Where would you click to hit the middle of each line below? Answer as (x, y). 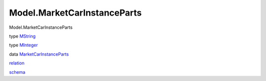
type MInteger (23, 45)
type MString (22, 36)
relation (17, 63)
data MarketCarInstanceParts (39, 54)
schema (17, 72)
